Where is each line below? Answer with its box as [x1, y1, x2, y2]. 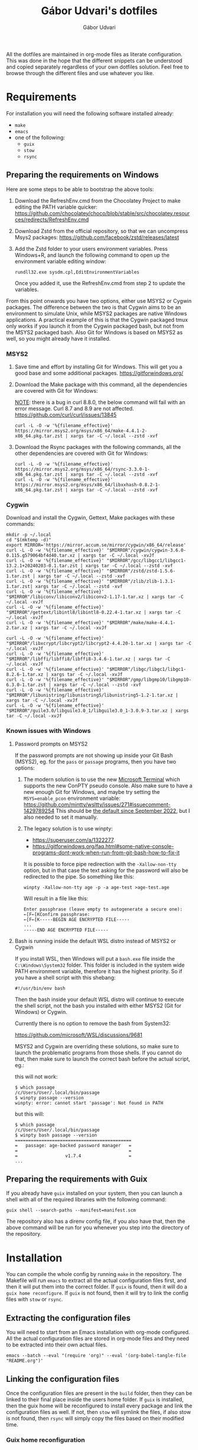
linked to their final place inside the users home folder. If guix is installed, [6, 1396, 184, 1403]
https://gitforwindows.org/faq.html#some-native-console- [32, 842, 174, 850]
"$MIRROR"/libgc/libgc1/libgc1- [106, 667, 186, 673]
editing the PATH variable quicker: [14, 203, 98, 211]
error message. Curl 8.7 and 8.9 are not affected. [14, 405, 134, 412]
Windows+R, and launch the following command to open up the [14, 251, 170, 259]
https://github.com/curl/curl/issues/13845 [14, 411, 117, 418]
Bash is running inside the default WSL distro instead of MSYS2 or [14, 937, 176, 944]
